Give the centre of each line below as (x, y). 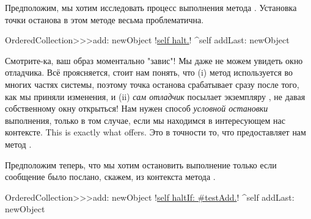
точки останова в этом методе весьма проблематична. (104, 19)
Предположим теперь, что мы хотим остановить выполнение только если (141, 164)
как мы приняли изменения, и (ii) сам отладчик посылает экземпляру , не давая (155, 96)
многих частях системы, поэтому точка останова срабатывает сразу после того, (152, 84)
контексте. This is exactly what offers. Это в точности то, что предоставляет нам (155, 132)
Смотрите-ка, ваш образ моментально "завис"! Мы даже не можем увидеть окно (154, 60)
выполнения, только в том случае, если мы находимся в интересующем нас (145, 120)
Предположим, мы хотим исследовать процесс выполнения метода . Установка (151, 7)
